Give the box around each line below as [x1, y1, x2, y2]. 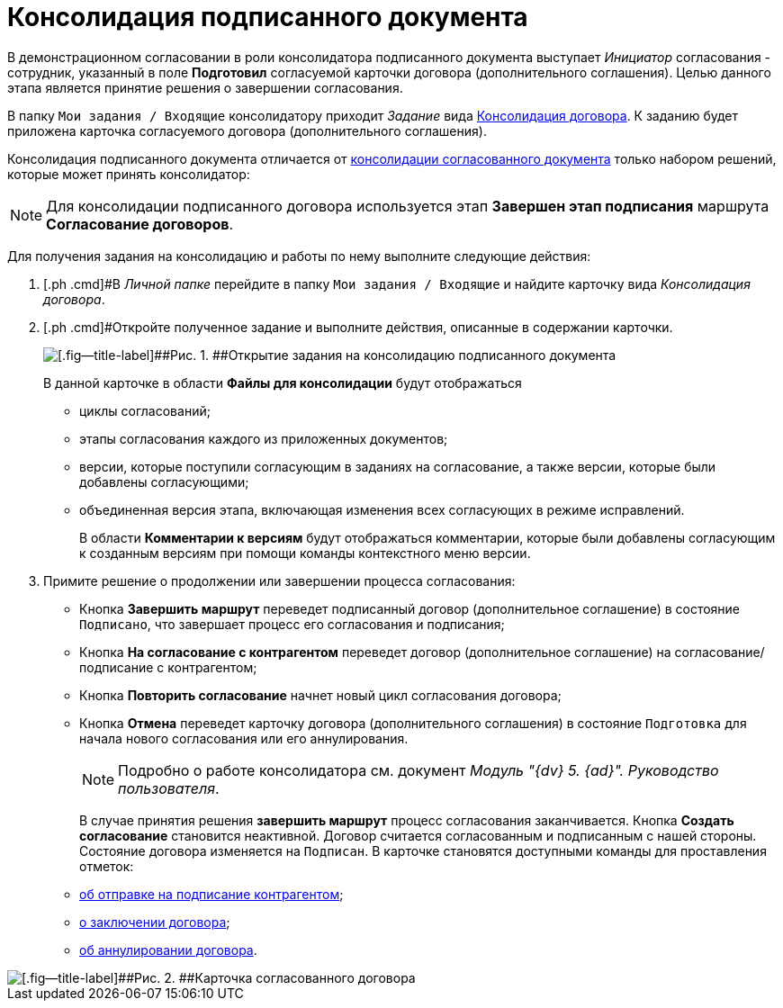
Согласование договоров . [46, 214, 234, 233]
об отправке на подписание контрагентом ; [79, 886, 344, 902]
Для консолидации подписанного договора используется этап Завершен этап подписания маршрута [46, 196, 769, 215]
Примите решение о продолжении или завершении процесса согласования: [43, 572, 516, 589]
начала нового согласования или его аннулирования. [79, 730, 409, 746]
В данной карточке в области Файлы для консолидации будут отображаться [43, 374, 522, 391]
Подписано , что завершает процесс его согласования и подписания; [79, 616, 505, 632]
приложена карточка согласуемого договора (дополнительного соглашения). [7, 122, 487, 139]
